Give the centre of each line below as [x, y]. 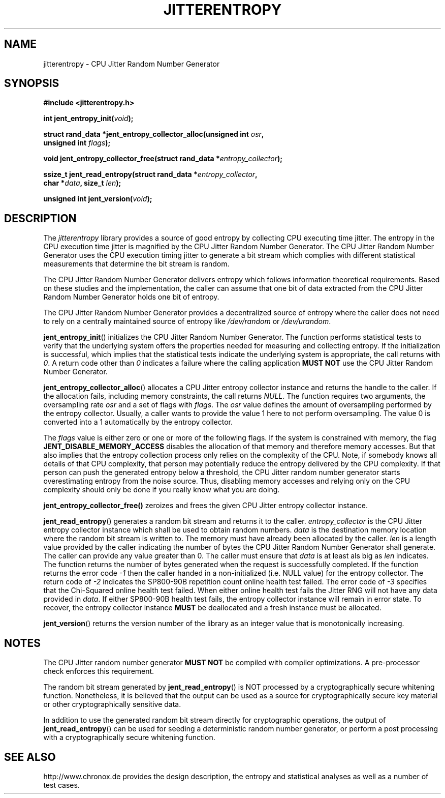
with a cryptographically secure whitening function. [129, 737]
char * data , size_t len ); [82, 183]
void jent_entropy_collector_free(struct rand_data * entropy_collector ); [163, 159]
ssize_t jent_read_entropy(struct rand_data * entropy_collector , [150, 174]
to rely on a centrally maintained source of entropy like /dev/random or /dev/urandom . [187, 321]
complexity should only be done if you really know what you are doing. [162, 490]
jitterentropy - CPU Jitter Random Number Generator [132, 64]
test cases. [61, 785]
